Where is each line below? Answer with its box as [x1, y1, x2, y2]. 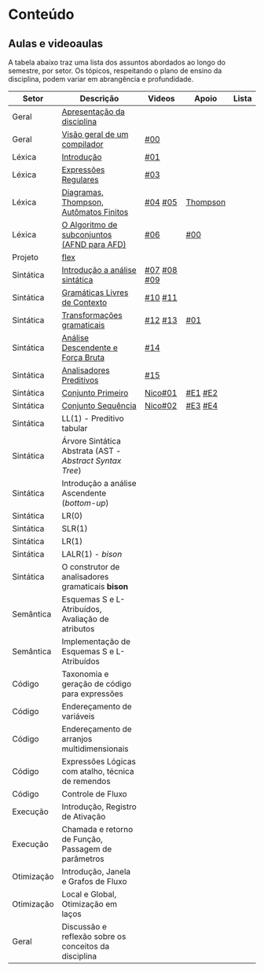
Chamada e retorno [61, 824, 134, 834]
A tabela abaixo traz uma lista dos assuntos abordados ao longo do [8, 57, 226, 67]
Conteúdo [8, 6, 75, 24]
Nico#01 [145, 388, 178, 398]
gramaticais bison [61, 581, 128, 591]
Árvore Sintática [61, 436, 122, 446]
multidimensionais [61, 743, 129, 754]
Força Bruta [61, 352, 104, 363]
